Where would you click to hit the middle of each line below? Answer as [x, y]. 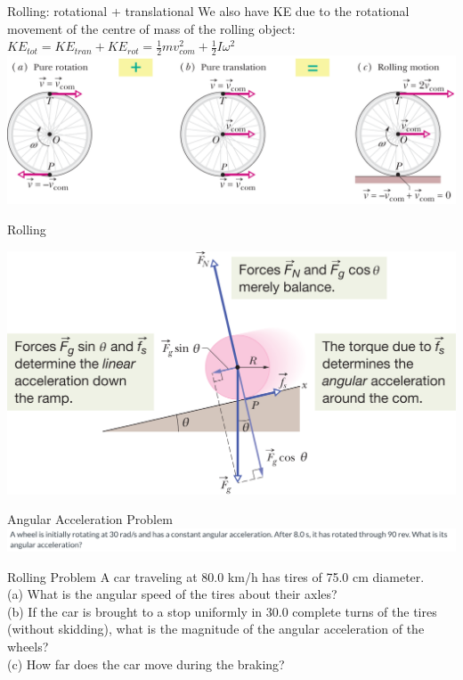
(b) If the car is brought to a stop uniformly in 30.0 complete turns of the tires [222, 611]
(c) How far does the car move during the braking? [146, 664]
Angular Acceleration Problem [90, 519]
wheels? [28, 646]
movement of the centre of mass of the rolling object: [151, 28]
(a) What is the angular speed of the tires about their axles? [172, 594]
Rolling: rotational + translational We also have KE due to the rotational [208, 11]
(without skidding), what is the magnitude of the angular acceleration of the [216, 629]
